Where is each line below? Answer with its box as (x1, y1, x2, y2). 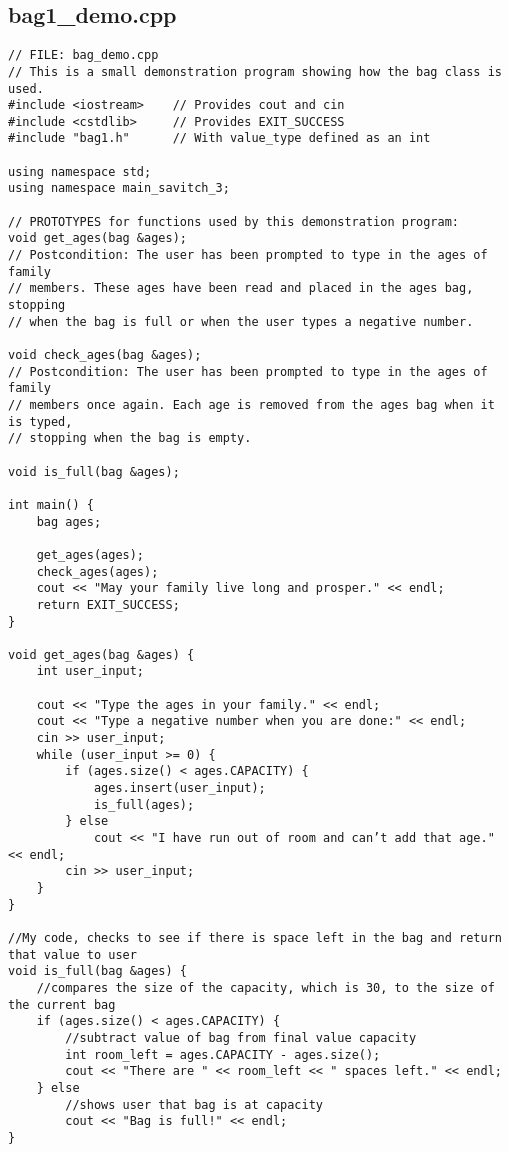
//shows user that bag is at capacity (65, 1097, 323, 1112)
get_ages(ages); (36, 547, 145, 562)
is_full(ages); (93, 797, 195, 812)
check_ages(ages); (36, 564, 159, 579)
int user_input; (36, 664, 145, 679)
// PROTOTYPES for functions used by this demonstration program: (8, 214, 460, 229)
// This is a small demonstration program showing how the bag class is (8, 64, 502, 79)
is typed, (8, 414, 73, 429)
